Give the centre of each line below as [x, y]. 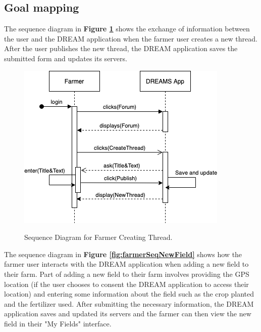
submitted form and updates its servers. [66, 58]
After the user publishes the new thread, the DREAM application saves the [121, 48]
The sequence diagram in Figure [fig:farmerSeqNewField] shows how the [123, 254]
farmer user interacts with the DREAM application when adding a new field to [126, 264]
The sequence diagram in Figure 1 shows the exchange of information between [127, 29]
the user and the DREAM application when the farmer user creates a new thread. [131, 38]
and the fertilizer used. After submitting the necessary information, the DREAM [129, 303]
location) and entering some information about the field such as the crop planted [129, 294]
